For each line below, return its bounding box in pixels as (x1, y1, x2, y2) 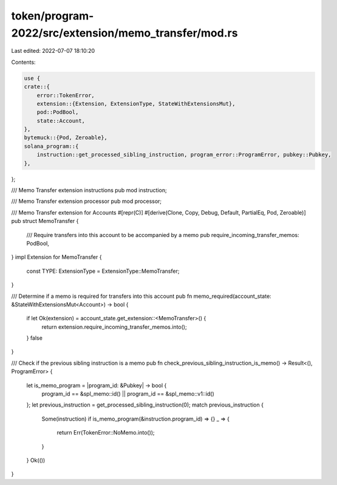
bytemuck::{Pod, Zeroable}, (24, 134, 107, 141)
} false (26, 334, 43, 342)
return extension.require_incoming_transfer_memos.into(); (41, 323, 188, 331)
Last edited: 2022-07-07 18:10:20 (11, 47, 95, 55)
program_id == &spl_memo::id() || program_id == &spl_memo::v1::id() (41, 390, 215, 397)
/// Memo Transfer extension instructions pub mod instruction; (11, 187, 167, 194)
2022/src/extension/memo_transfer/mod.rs (11, 26, 238, 40)
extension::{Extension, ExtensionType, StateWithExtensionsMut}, (36, 100, 236, 107)
